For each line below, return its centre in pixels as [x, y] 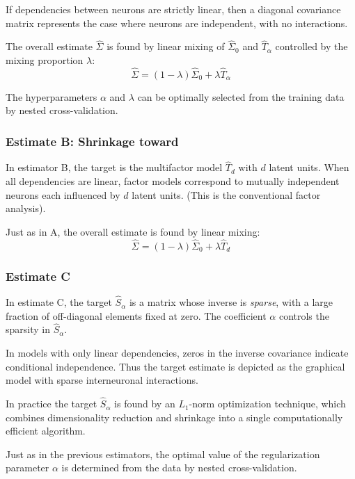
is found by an [145, 404]
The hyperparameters [52, 96]
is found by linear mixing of [166, 46]
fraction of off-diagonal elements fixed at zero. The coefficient [136, 315]
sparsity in [28, 329]
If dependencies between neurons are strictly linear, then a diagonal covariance [173, 9]
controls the [304, 315]
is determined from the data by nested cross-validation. [179, 468]
